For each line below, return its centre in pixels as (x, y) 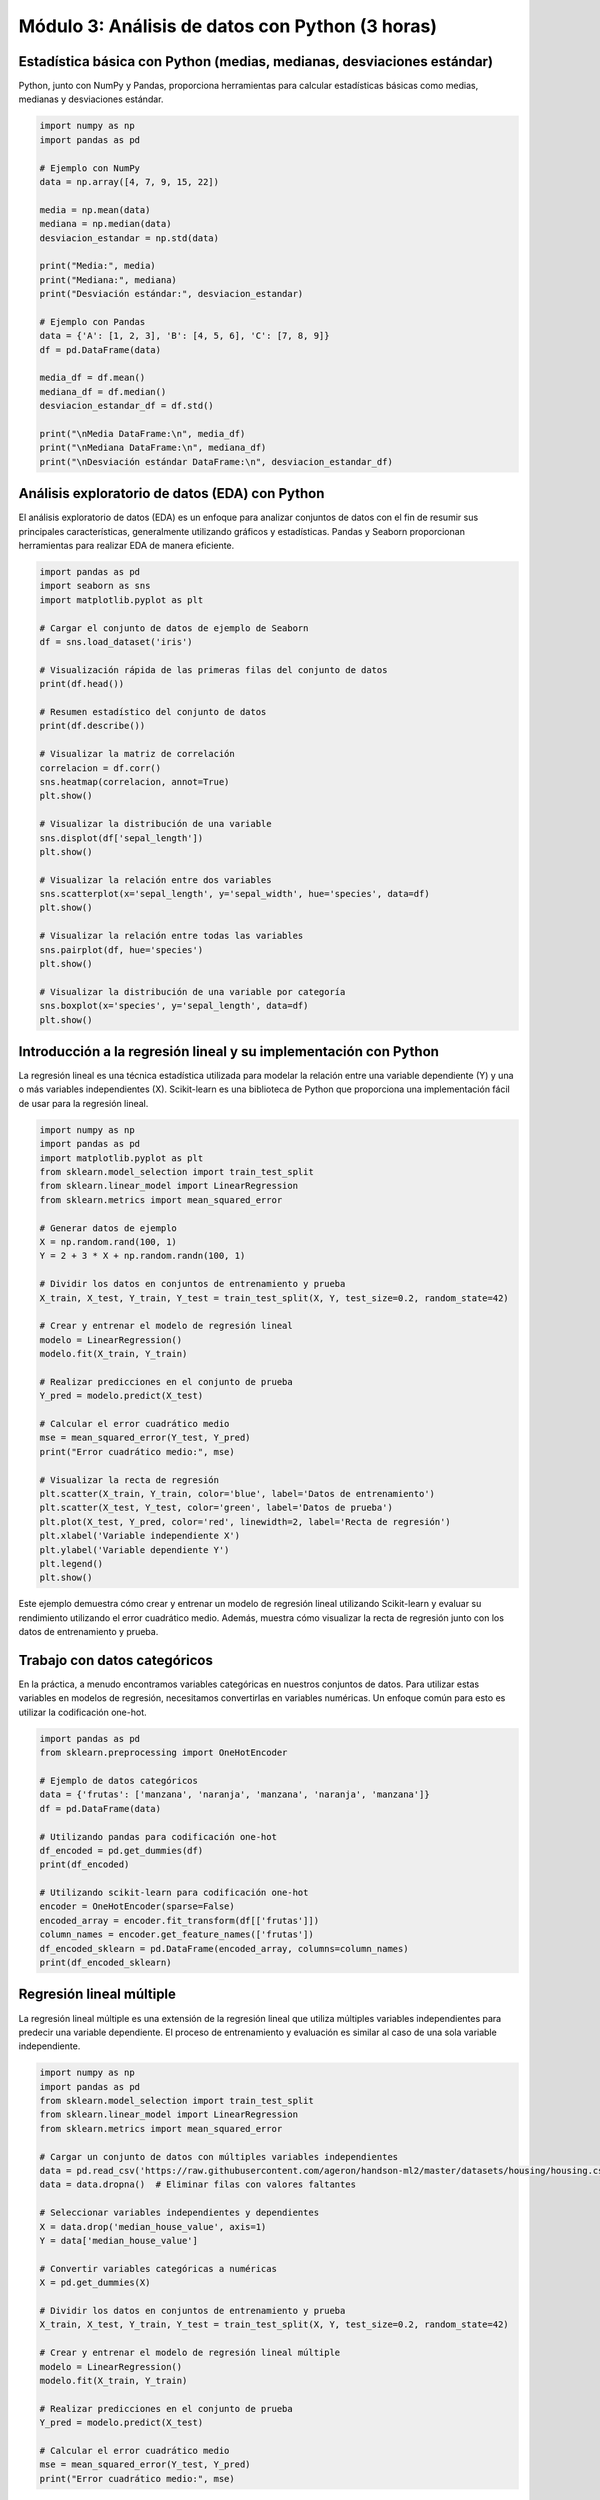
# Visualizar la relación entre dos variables (155, 879)
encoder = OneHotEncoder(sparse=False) (137, 1906)
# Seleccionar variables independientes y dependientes (179, 2213)
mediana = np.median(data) (105, 224)
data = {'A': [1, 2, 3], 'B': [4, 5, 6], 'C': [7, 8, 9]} (184, 336)
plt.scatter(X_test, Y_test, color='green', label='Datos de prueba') (216, 1508)
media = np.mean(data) (95, 209)
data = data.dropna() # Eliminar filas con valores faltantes (198, 2184)
